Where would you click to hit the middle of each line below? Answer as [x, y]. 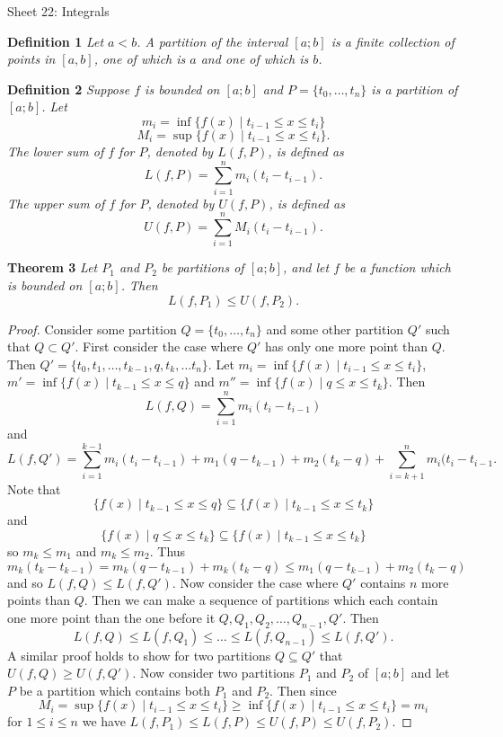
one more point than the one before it [111, 617]
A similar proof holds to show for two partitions [139, 655]
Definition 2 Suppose [69, 89]
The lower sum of [56, 151]
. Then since [303, 690]
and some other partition [335, 329]
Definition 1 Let [56, 41]
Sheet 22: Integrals [58, 11]
